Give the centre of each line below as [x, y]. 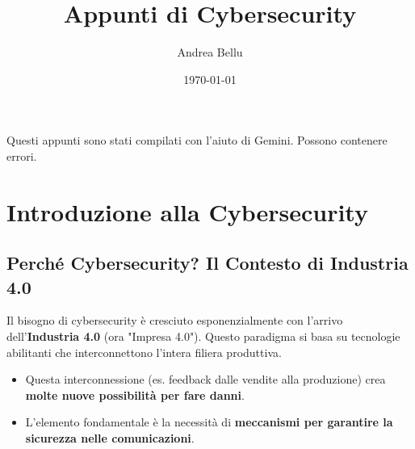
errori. [22, 155]
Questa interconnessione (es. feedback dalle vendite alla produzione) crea [205, 379]
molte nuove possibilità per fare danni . [135, 394]
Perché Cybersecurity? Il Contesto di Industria [207, 263]
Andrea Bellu [210, 52]
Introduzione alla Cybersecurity [187, 211]
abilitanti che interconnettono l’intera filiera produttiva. [144, 352]
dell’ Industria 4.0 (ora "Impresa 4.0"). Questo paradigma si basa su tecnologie [203, 336]
